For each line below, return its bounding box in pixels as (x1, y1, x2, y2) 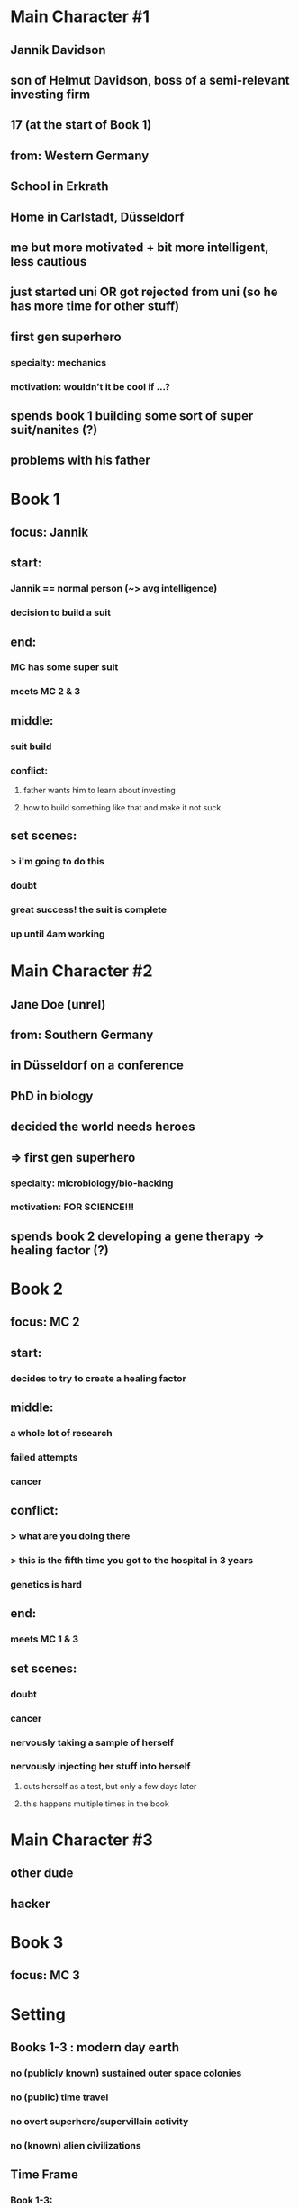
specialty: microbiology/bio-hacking (10, 1177, 174, 1190)
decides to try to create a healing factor (10, 1371, 187, 1384)
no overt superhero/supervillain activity (10, 2114, 189, 2127)
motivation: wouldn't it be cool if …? (10, 380, 170, 393)
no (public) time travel (10, 2091, 109, 2104)
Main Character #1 (10, 6, 150, 27)
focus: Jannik (10, 524, 89, 539)
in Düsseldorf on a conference (10, 1058, 184, 1073)
